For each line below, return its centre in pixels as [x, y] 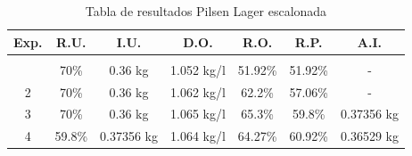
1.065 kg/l [198, 114]
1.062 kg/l [198, 91]
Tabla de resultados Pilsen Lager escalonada [206, 11]
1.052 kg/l [198, 69]
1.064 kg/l [198, 136]
